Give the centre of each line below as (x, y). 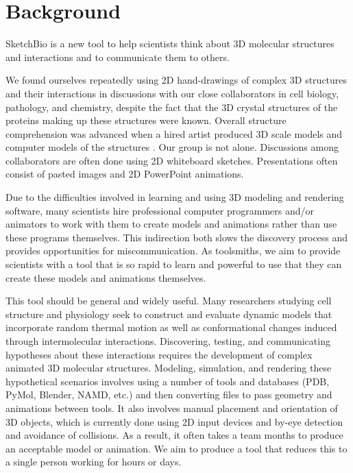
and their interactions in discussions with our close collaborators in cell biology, (172, 93)
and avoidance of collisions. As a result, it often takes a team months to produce (174, 435)
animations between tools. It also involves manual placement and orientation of (172, 408)
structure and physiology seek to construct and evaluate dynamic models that (169, 314)
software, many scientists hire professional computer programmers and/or (160, 210)
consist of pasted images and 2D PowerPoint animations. (125, 174)
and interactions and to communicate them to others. (118, 57)
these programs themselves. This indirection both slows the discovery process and (177, 237)
